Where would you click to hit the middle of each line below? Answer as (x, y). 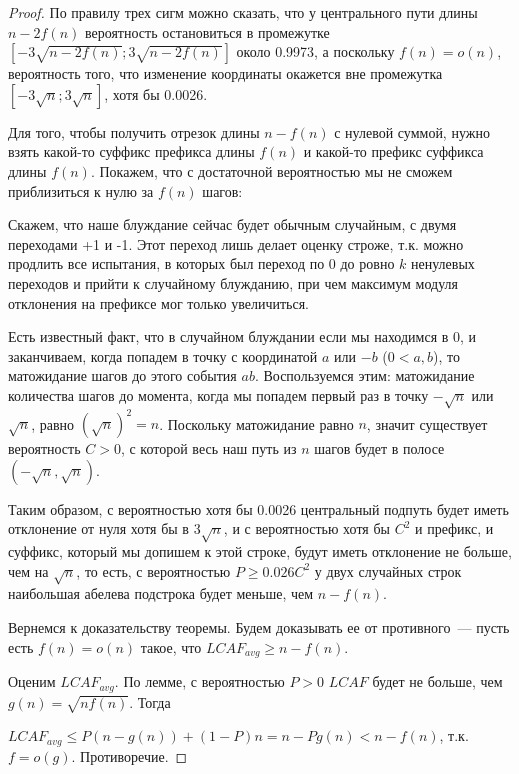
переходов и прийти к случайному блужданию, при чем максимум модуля (233, 282)
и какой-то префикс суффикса (393, 151)
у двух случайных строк (388, 570)
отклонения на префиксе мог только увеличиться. (158, 302)
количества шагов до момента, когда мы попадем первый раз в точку (218, 394)
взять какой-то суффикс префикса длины (131, 151)
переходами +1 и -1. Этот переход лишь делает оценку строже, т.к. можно (236, 243)
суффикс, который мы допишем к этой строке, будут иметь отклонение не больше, (260, 551)
